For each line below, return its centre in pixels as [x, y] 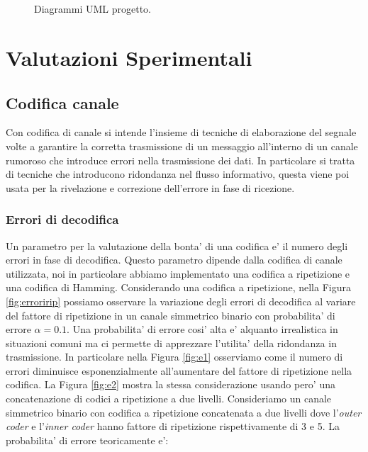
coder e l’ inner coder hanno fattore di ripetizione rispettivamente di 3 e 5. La [173, 426]
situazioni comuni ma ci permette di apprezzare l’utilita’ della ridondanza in [171, 343]
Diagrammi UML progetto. [93, 9]
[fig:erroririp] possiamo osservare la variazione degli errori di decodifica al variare [181, 301]
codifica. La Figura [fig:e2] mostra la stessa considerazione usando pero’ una [171, 384]
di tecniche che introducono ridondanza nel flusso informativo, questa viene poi [178, 174]
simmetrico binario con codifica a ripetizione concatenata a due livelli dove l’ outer [184, 412]
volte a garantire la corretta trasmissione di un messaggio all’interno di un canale [182, 146]
